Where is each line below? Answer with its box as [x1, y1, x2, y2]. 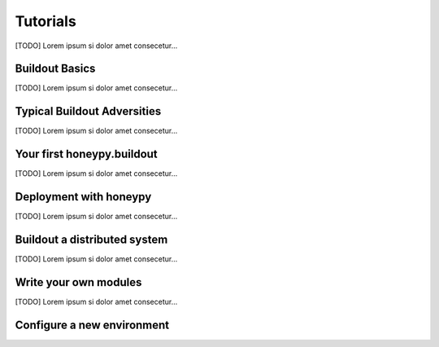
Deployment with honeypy [15, 190, 152, 204]
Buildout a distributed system [15, 232, 168, 246]
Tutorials [15, 12, 76, 30]
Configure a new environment [15, 318, 170, 332]
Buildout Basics [15, 62, 96, 76]
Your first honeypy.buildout [15, 147, 158, 161]
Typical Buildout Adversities [15, 104, 162, 118]
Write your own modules [15, 275, 142, 289]
